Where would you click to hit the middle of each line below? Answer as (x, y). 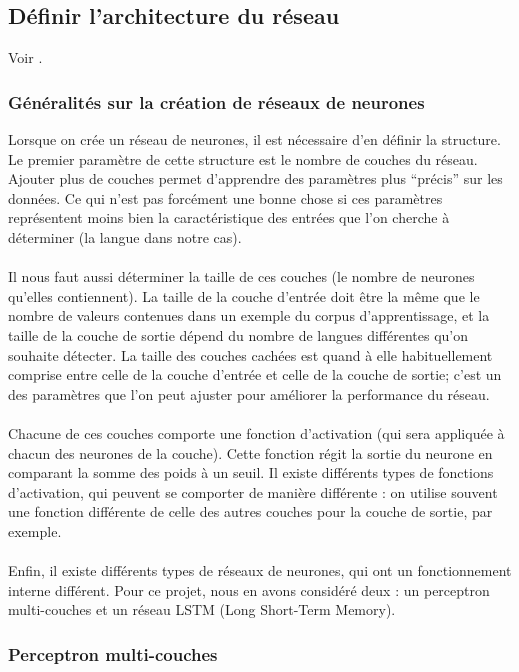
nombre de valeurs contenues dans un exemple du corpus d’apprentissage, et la (249, 315)
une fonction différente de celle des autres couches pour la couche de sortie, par (250, 511)
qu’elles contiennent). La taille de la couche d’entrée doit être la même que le (244, 295)
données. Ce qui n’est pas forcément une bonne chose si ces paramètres (225, 197)
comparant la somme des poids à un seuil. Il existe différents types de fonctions (251, 472)
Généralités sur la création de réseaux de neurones (216, 101)
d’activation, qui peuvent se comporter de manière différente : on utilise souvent (253, 491)
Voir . (25, 57)
